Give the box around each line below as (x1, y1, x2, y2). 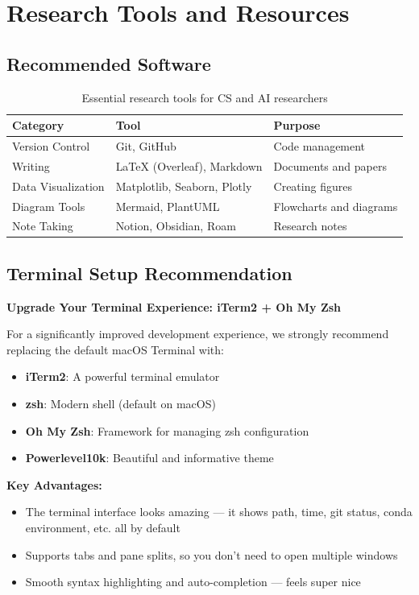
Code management (273, 138, 366, 155)
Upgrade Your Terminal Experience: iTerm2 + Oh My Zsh (6, 298, 342, 315)
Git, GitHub (115, 138, 176, 155)
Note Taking (12, 217, 73, 234)
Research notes (273, 217, 347, 234)
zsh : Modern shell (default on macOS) (25, 395, 216, 412)
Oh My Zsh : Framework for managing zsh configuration (25, 422, 309, 439)
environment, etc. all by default (25, 519, 180, 536)
